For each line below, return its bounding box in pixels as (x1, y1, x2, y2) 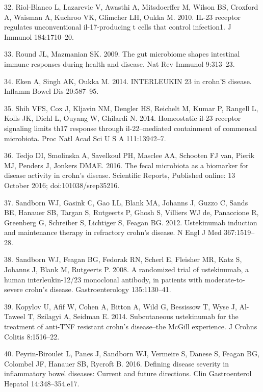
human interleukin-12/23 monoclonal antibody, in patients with (4, 274, 203, 284)
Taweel (4, 311, 25, 322)
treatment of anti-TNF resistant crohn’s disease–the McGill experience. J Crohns (4, 321, 257, 332)
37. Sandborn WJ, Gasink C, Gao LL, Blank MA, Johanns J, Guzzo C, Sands (4, 197, 248, 207)
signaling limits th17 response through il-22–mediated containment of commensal (4, 122, 257, 133)
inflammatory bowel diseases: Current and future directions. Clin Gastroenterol (4, 368, 252, 379)
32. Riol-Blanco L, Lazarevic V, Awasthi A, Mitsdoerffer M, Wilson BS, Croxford (4, 2, 258, 12)
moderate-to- (204, 274, 245, 284)
